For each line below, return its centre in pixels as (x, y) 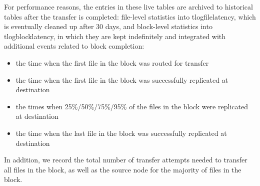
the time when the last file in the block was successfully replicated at (121, 133)
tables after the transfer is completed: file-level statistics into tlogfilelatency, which (130, 16)
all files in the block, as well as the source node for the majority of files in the (123, 169)
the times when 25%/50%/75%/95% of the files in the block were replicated (132, 106)
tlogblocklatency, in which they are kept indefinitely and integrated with (115, 36)
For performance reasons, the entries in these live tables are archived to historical (128, 7)
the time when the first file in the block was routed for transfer (112, 62)
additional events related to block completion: (74, 46)
